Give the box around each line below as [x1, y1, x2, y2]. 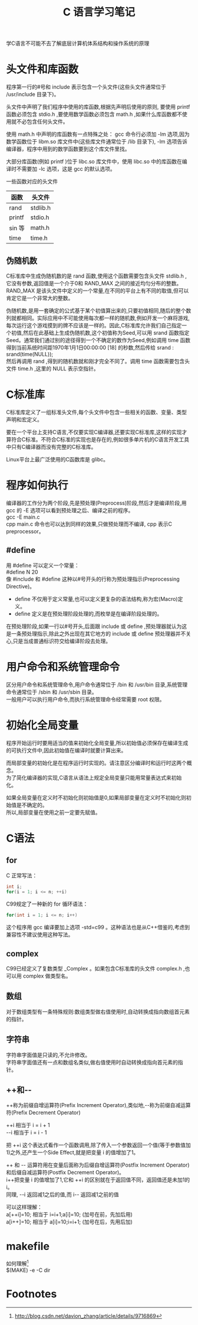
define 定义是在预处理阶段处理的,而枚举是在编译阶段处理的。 [14, 610, 163, 617]
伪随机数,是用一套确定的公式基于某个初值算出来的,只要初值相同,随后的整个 [6, 307, 187, 314]
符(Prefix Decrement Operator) [6, 1109, 81, 1116]
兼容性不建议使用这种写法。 [6, 931, 74, 938]
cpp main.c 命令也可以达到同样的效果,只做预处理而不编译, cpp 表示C [6, 520, 173, 528]
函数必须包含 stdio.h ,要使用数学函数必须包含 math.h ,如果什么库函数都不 [6, 110, 183, 118]
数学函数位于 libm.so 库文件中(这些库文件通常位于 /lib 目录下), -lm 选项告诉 [6, 138, 187, 145]
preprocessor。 [6, 528, 44, 535]
